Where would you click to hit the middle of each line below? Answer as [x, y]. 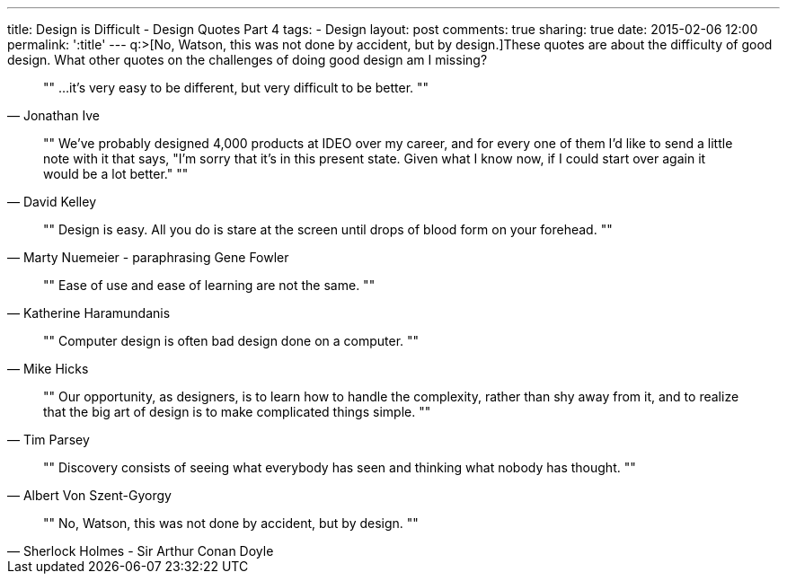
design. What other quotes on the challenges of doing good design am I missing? [248, 60]
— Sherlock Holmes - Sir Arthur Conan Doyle [141, 551]
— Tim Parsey [49, 440]
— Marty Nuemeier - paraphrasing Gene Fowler [148, 257]
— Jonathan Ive [53, 115]
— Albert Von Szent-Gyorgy [89, 495]
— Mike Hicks [48, 369]
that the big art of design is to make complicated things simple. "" [237, 412]
